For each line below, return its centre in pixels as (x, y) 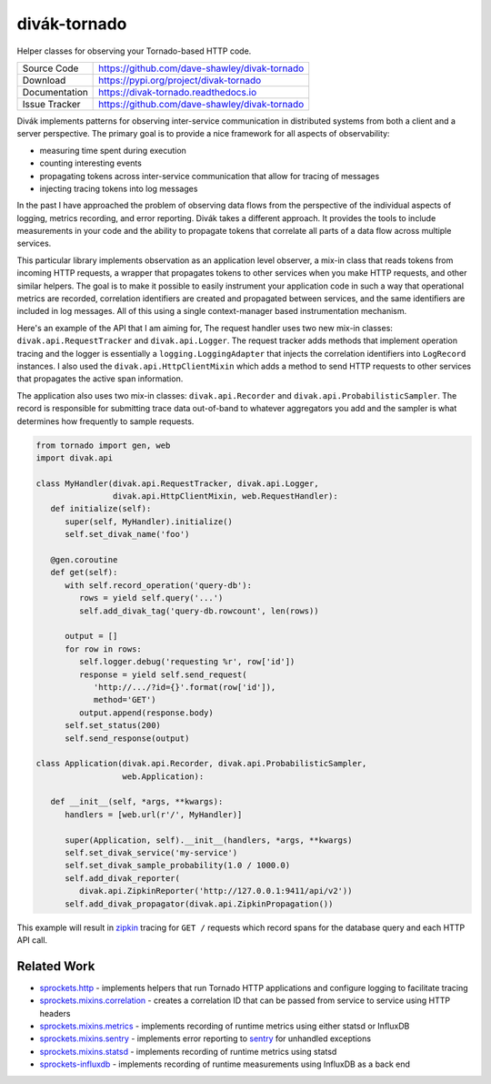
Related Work (56, 966)
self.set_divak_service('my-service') (151, 853)
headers (55, 1013)
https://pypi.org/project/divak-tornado (180, 80)
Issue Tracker (51, 104)
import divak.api (75, 458)
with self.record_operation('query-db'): (158, 585)
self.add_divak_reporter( (123, 878)
